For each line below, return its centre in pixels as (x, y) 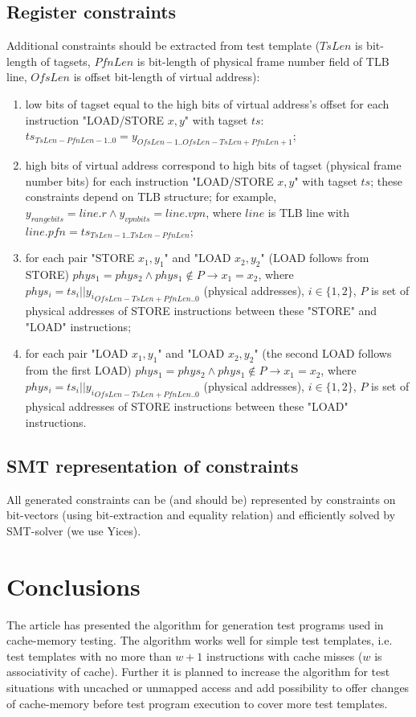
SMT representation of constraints (153, 465)
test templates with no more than (89, 656)
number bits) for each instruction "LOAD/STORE (149, 180)
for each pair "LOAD (77, 353)
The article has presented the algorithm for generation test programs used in (195, 624)
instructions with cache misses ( (284, 656)
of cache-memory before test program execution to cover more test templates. (197, 703)
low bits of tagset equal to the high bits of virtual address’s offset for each (207, 103)
